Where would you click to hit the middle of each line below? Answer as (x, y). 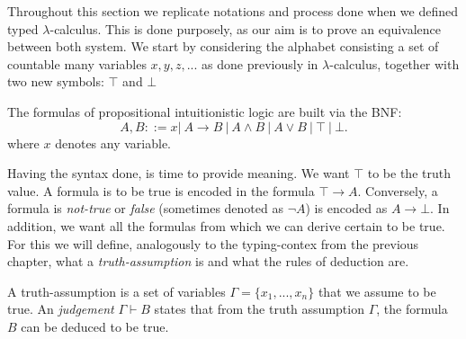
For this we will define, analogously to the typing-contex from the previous (213, 243)
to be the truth (409, 173)
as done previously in (260, 63)
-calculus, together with (394, 63)
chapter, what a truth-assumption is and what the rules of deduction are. (208, 261)
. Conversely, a (398, 190)
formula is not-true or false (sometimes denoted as (145, 208)
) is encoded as (346, 208)
